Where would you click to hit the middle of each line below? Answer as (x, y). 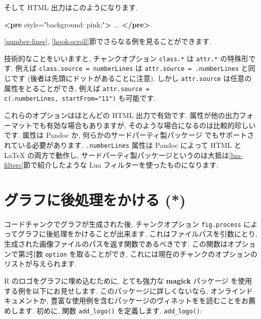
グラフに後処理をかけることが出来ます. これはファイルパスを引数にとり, (138, 234)
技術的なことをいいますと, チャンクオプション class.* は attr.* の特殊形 (126, 58)
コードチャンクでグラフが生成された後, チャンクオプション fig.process (123, 224)
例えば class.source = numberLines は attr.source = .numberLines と (132, 68)
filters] (14, 165)
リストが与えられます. (40, 264)
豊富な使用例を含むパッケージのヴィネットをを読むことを (146, 301)
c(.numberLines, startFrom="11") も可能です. (80, 98)
